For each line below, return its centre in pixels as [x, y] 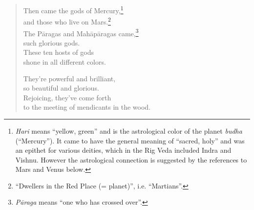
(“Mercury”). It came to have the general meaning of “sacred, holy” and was [130, 140]
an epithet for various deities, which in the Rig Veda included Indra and [123, 150]
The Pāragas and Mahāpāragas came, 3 [81, 32]
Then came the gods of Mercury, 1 [73, 10]
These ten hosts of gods [58, 52]
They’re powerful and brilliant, [69, 78]
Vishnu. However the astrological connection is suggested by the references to [131, 159]
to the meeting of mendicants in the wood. [87, 107]
